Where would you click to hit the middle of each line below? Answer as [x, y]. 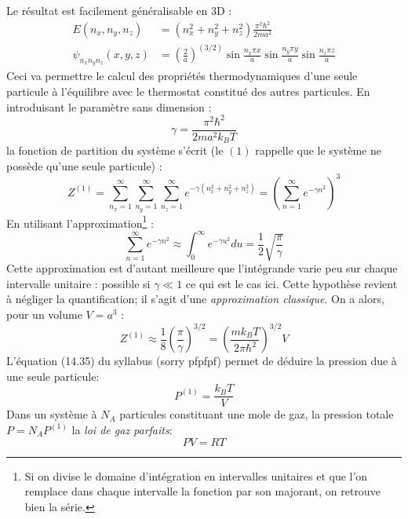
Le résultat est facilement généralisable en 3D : [119, 10]
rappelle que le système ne [318, 150]
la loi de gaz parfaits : [122, 429]
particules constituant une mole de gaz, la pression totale [257, 414]
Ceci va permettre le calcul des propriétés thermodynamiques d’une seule [182, 76]
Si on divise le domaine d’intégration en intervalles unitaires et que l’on [196, 475]
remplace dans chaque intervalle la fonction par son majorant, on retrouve [202, 491]
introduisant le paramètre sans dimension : [109, 106]
